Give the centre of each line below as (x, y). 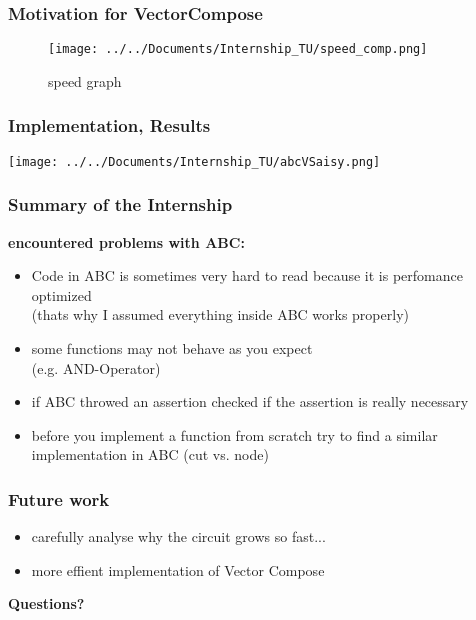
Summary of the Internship (120, 204)
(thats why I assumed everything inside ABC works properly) (220, 314)
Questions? (46, 603)
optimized (61, 294)
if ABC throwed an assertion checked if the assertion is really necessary (250, 401)
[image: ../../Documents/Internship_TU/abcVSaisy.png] (194, 161)
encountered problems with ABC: (126, 241)
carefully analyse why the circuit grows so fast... (178, 536)
